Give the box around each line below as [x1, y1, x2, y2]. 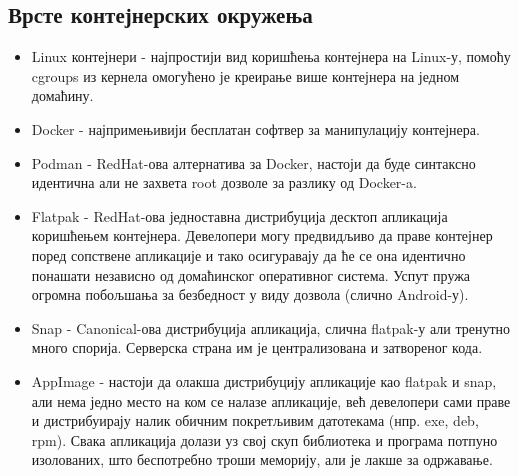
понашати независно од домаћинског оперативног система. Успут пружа [31, 264, 471, 285]
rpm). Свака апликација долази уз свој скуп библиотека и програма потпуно [31, 429, 498, 450]
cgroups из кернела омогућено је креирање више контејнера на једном [31, 65, 459, 86]
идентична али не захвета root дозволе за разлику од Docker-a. [31, 172, 417, 193]
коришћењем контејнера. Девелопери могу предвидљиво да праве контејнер [31, 225, 493, 246]
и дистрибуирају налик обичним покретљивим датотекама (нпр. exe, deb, [31, 410, 479, 431]
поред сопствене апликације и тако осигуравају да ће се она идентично [31, 244, 466, 265]
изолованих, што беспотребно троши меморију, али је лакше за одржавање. [31, 449, 493, 470]
